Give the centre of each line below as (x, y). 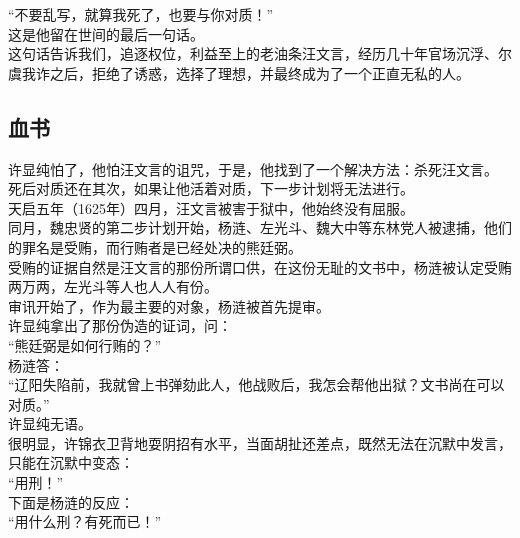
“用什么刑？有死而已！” (85, 521)
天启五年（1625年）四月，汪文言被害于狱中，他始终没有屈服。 (211, 207)
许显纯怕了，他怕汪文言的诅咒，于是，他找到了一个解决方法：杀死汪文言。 (253, 168)
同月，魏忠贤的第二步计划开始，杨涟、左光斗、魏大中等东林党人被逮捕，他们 (260, 227)
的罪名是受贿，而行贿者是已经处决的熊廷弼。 (155, 246)
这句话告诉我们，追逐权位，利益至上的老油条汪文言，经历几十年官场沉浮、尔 (260, 53)
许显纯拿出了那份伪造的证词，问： (120, 325)
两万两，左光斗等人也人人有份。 (113, 286)
